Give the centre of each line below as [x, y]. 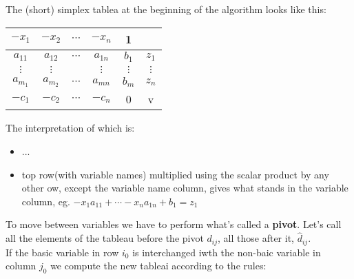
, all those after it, [256, 238]
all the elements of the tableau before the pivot [105, 238]
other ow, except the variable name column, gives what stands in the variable [185, 188]
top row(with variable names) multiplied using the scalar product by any [175, 174]
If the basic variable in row [62, 252]
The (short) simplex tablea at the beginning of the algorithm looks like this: [166, 9]
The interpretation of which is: [70, 128]
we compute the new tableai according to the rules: [158, 266]
